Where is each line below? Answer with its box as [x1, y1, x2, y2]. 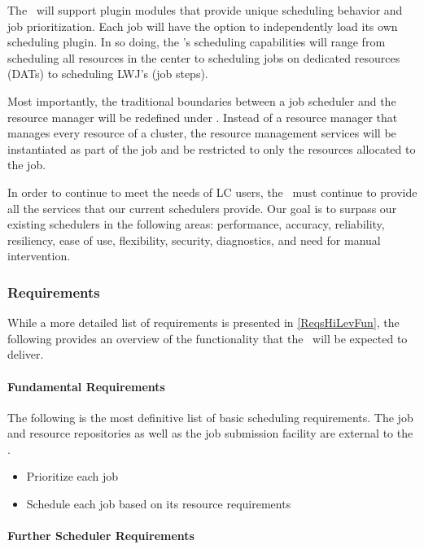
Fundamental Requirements [7, 377, 165, 394]
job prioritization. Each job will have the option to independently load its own [7, 17, 398, 34]
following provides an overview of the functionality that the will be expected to [7, 329, 408, 346]
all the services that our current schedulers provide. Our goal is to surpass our [7, 199, 397, 216]
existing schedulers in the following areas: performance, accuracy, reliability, [7, 216, 385, 233]
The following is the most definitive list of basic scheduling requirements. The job [7, 408, 413, 425]
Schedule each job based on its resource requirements [26, 495, 291, 512]
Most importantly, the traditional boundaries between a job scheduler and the [7, 92, 396, 109]
